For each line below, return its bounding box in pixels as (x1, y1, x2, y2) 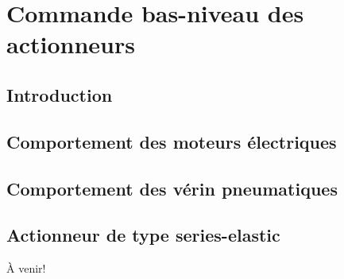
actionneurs (6, 28, 135, 60)
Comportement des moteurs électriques (6, 129, 337, 153)
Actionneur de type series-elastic (6, 223, 280, 247)
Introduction (6, 82, 113, 107)
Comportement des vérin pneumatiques (6, 176, 338, 200)
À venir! (6, 260, 46, 277)
